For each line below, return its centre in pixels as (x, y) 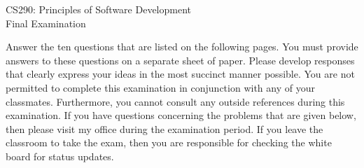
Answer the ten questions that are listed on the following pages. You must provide (182, 47)
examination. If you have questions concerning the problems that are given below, (181, 115)
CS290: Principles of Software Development (98, 9)
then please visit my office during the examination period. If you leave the (164, 128)
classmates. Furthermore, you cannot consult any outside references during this (175, 101)
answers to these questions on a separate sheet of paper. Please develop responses (180, 60)
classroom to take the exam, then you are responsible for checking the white (169, 142)
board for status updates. (60, 156)
